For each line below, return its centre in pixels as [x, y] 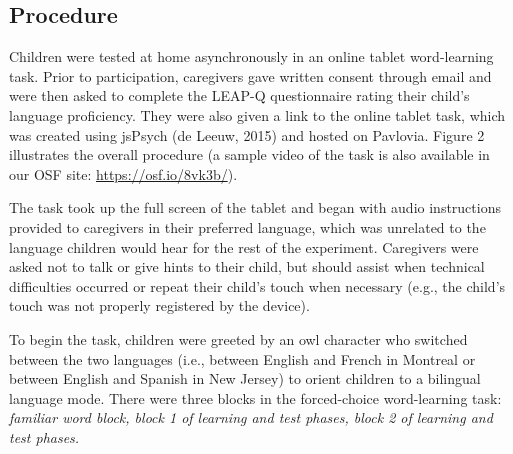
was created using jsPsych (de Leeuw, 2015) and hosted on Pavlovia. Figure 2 [247, 134]
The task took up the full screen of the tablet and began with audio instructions [255, 207]
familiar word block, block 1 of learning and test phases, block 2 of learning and [251, 417]
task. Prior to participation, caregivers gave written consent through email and [250, 75]
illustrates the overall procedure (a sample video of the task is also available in [249, 154]
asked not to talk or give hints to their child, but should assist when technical [247, 266]
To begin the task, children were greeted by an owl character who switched [238, 338]
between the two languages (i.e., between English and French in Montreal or [242, 358]
